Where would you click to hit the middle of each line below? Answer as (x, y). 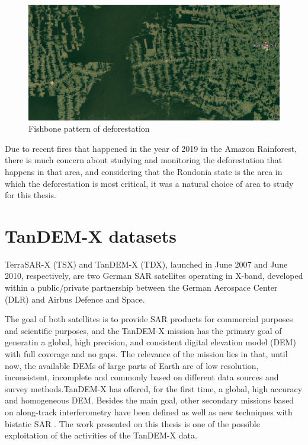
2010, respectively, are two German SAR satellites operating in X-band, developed (154, 276)
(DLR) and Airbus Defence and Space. (75, 299)
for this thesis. (31, 195)
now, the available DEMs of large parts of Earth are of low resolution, (132, 365)
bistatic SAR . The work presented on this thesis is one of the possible (132, 423)
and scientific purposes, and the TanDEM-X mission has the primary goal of (143, 330)
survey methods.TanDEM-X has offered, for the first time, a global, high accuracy (154, 388)
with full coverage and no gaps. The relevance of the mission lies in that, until (146, 354)
